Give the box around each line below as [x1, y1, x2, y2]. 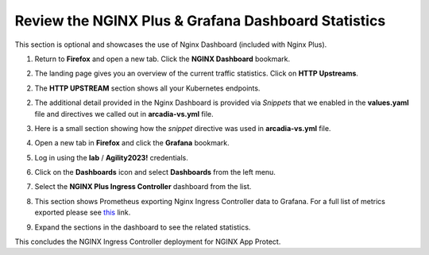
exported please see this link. [34, 207, 131, 218]
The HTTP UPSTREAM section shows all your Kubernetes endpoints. [34, 83, 261, 93]
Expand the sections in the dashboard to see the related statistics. [34, 222, 251, 232]
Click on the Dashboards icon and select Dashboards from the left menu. [34, 168, 276, 177]
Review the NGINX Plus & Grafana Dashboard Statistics [14, 12, 386, 29]
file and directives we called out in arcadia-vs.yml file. [34, 109, 214, 118]
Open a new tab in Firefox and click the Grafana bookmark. [34, 138, 230, 148]
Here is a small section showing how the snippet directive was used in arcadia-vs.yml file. [34, 123, 331, 133]
